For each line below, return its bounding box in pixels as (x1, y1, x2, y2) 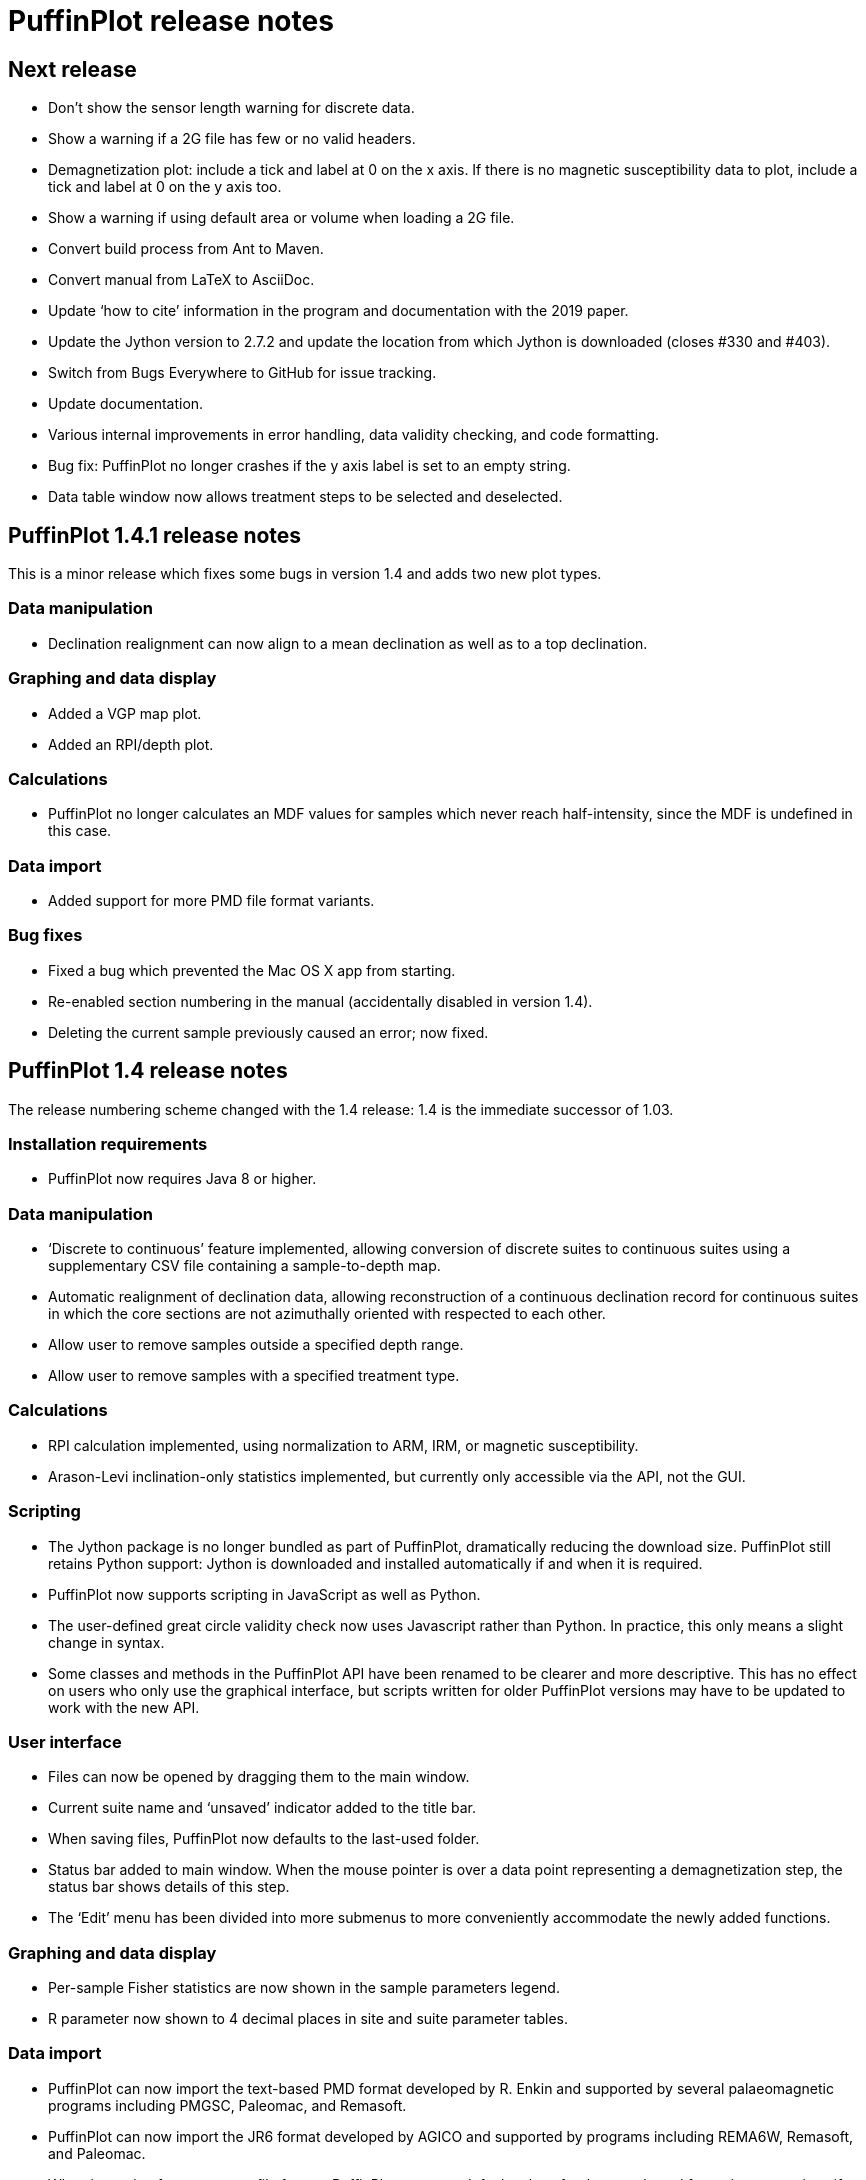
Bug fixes (8, 925, 83, 946)
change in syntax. (48, 1633, 165, 1651)
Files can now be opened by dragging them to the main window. (48, 1768, 470, 1786)
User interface (8, 1731, 122, 1752)
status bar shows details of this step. (48, 1878, 290, 1896)
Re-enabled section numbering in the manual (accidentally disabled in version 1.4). (48, 992, 593, 1010)
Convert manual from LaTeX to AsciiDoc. (48, 271, 315, 289)
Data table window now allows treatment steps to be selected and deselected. (48, 488, 563, 506)
